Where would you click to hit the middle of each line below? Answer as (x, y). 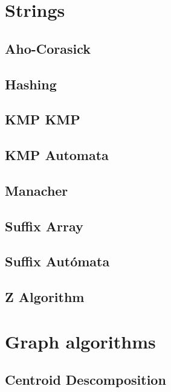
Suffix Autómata (57, 261)
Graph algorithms (80, 341)
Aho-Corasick (48, 48)
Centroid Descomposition (85, 380)
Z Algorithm (45, 297)
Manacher (37, 190)
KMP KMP (43, 119)
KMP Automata (57, 155)
